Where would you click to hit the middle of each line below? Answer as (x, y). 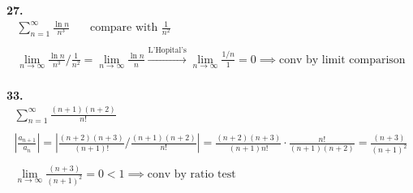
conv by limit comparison (342, 60)
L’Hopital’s (167, 50)
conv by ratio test (191, 174)
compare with (124, 28)
